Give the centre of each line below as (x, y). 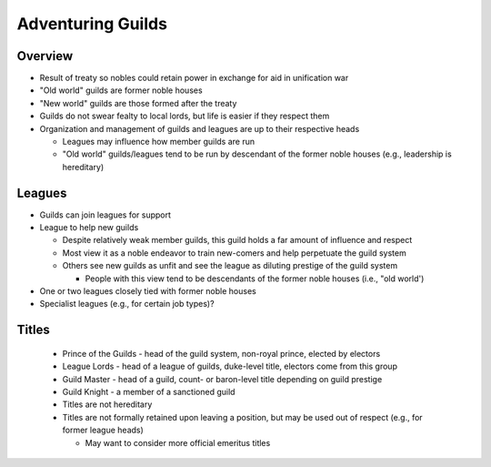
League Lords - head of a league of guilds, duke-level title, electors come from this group (230, 366)
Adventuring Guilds (92, 24)
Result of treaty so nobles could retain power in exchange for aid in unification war (194, 78)
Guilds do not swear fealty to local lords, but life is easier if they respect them (185, 116)
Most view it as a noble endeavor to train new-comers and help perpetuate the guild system (234, 253)
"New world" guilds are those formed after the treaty (138, 103)
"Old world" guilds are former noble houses (121, 90)
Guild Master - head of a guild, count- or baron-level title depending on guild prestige (222, 379)
